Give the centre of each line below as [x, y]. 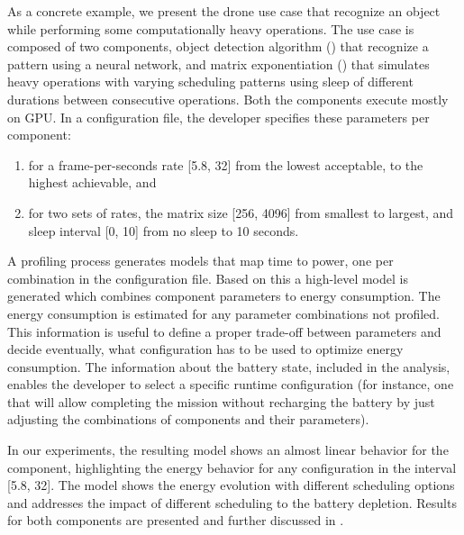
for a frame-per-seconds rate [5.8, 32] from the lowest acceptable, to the [226, 164]
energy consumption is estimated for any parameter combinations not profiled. [224, 313]
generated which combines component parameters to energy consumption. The [224, 296]
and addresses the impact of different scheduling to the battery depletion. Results [232, 502]
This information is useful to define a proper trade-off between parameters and [224, 331]
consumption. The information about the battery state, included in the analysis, [229, 366]
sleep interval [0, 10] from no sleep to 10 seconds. [164, 230]
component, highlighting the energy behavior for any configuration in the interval [232, 467]
